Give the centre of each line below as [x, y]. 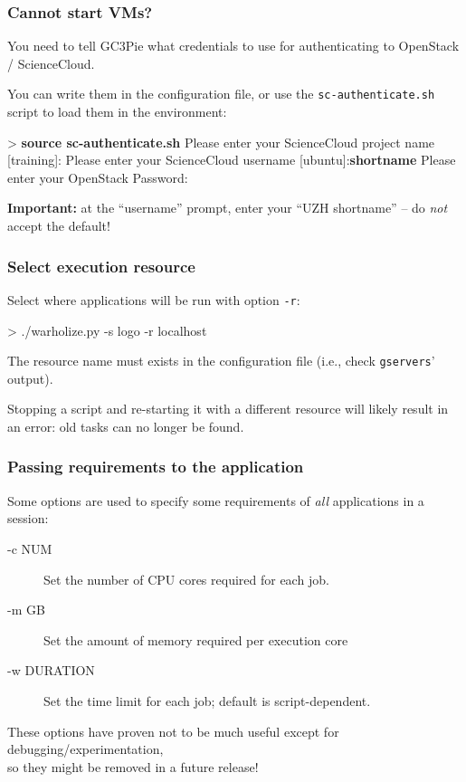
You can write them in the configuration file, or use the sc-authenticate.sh [221, 94]
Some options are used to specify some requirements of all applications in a [216, 500]
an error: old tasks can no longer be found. [126, 426]
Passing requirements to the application [156, 467]
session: [28, 518]
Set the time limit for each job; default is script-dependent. [207, 700]
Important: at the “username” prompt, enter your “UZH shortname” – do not [228, 208]
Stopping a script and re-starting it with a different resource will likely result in [228, 409]
